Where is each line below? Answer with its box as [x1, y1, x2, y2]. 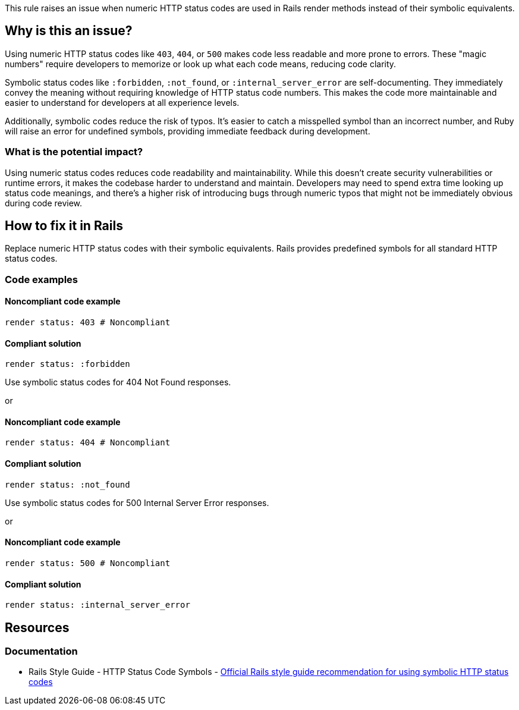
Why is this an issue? [5, 23, 133, 39]
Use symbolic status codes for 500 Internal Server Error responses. [5, 497, 269, 508]
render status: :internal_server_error [5, 600, 190, 610]
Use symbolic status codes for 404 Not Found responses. [5, 377, 231, 388]
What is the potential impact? [5, 146, 143, 158]
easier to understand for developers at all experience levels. [5, 97, 240, 108]
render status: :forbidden [5, 359, 130, 369]
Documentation [5, 645, 78, 657]
